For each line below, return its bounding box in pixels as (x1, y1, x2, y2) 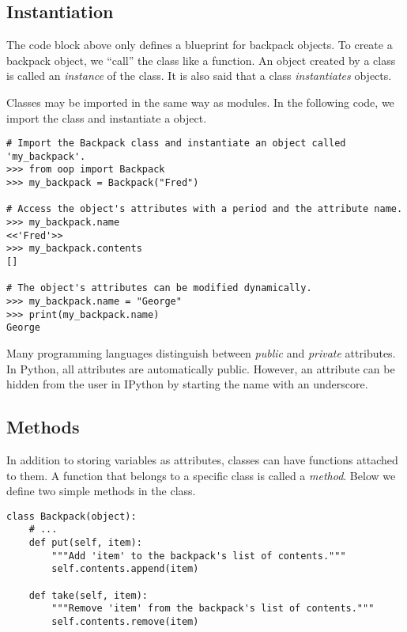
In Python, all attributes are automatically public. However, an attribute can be (6, 360, 395, 377)
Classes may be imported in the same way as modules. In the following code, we (6, 93, 394, 110)
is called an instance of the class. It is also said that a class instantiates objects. (6, 67, 392, 84)
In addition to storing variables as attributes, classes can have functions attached (6, 452, 398, 467)
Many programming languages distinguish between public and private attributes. (6, 345, 396, 361)
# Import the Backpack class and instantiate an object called (6, 138, 346, 149)
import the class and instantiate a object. (6, 109, 207, 126)
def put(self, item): (28, 537, 142, 549)
